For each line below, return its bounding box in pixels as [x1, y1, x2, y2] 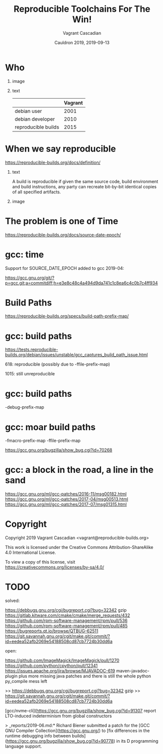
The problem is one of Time [5, 215, 119, 227]
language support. [5, 743, 42, 749]
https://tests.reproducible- [5, 347, 59, 353]
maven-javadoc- [116, 668, 150, 674]
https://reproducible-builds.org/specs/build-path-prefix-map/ [5, 313, 129, 319]
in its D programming [116, 738, 159, 744]
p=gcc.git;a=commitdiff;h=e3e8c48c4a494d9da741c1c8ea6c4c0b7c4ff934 [5, 280, 158, 286]
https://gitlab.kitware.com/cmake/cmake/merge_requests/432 [5, 612, 130, 619]
